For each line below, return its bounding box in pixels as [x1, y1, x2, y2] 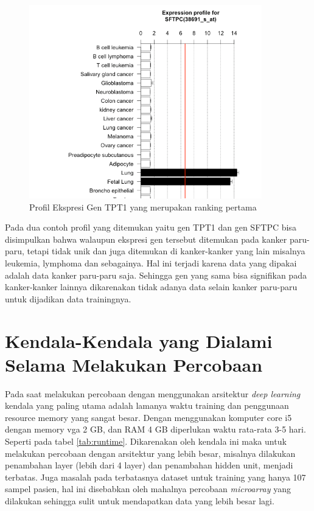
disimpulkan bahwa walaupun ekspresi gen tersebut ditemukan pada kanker [5, 232, 287, 245]
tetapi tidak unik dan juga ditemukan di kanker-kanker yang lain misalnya [27, 245, 305, 257]
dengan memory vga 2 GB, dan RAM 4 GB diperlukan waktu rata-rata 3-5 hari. [5, 423, 306, 436]
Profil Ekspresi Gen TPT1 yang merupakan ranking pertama [29, 200, 257, 213]
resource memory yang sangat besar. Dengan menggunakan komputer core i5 [5, 411, 292, 423]
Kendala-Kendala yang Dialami [5, 328, 273, 353]
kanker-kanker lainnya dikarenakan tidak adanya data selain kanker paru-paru [5, 280, 298, 293]
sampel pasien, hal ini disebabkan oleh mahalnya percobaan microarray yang [5, 482, 291, 495]
